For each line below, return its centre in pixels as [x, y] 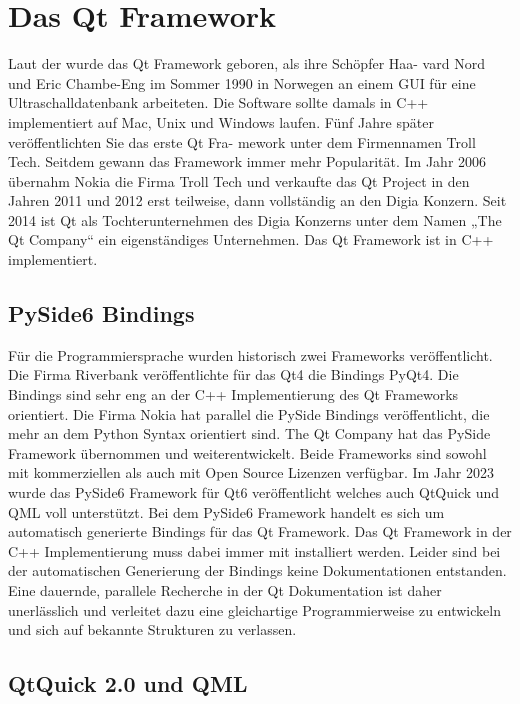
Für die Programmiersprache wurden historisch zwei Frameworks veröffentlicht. [250, 354]
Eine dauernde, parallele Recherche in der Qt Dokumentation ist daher [225, 589]
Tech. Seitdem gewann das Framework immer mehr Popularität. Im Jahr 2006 [247, 161]
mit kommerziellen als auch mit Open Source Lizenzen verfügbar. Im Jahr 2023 [251, 472]
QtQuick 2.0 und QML [128, 683]
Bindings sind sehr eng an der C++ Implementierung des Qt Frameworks [233, 394]
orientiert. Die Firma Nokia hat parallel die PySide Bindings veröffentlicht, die [249, 413]
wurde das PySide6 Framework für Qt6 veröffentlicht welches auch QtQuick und [254, 492]
